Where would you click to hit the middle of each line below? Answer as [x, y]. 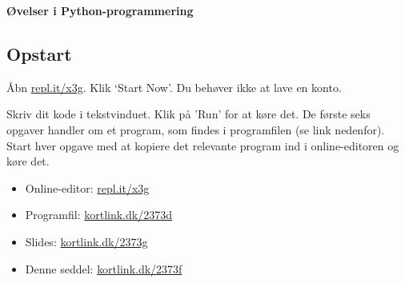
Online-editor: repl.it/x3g [87, 187]
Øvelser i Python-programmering [100, 10]
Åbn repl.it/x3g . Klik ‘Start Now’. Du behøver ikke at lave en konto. [174, 87]
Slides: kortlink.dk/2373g [86, 241]
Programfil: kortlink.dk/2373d [98, 215]
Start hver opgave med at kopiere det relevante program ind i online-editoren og [203, 145]
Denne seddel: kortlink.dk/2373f [104, 268]
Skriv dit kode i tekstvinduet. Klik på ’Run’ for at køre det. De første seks [188, 114]
